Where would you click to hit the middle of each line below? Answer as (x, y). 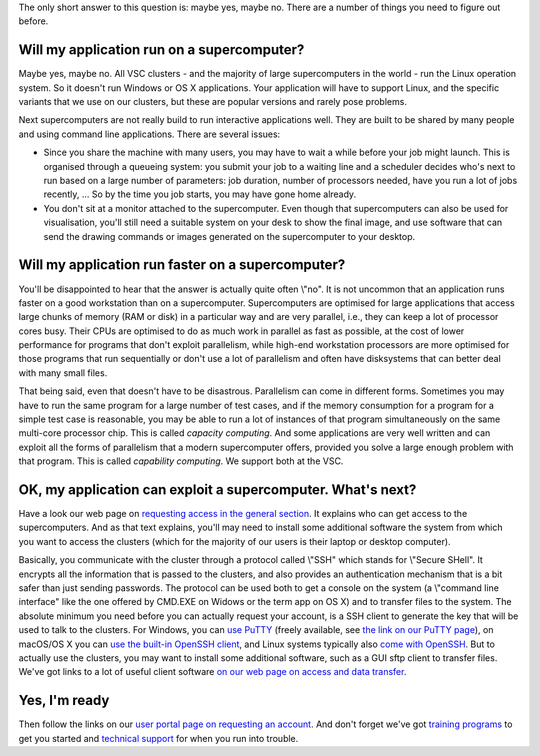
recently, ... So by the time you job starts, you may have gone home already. (200, 194)
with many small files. (63, 372)
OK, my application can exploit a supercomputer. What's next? (217, 489)
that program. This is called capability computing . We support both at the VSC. (181, 461)
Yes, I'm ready (64, 700)
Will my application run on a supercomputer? (161, 50)
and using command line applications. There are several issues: (149, 134)
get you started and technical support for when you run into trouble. (158, 738)
